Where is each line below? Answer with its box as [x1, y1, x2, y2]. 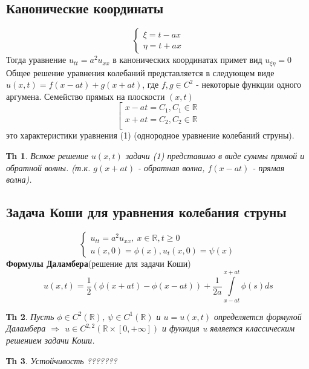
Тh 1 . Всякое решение [6, 149, 88, 162]
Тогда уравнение [6, 53, 67, 66]
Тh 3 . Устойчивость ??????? [6, 354, 117, 367]
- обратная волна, [138, 161, 205, 174]
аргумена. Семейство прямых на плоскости [6, 90, 165, 102]
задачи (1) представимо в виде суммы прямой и [125, 149, 305, 162]
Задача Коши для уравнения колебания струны [6, 203, 287, 221]
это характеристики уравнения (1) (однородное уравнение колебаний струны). [6, 129, 294, 142]
